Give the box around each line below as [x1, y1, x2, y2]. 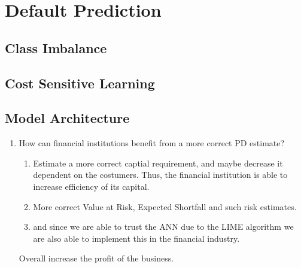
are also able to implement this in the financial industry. [33, 232, 240, 244]
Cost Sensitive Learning [5, 73, 155, 92]
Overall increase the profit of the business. [19, 252, 174, 264]
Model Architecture [5, 109, 130, 127]
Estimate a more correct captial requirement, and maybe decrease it [33, 156, 283, 169]
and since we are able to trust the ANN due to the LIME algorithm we [33, 220, 294, 233]
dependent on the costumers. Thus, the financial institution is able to [33, 168, 288, 181]
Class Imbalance [5, 38, 107, 57]
